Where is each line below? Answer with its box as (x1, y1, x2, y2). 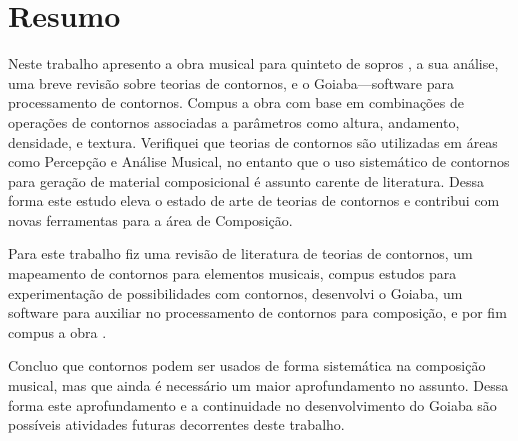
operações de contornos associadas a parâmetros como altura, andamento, (8, 111, 460, 132)
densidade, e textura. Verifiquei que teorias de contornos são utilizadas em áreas (8, 131, 498, 152)
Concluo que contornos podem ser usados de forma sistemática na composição (8, 355, 486, 376)
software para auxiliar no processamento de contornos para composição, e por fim (8, 302, 507, 323)
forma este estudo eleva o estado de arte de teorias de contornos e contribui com (8, 190, 500, 211)
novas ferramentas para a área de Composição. (8, 209, 293, 230)
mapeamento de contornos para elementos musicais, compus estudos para (8, 263, 457, 284)
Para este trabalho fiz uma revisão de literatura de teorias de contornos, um (8, 243, 473, 264)
